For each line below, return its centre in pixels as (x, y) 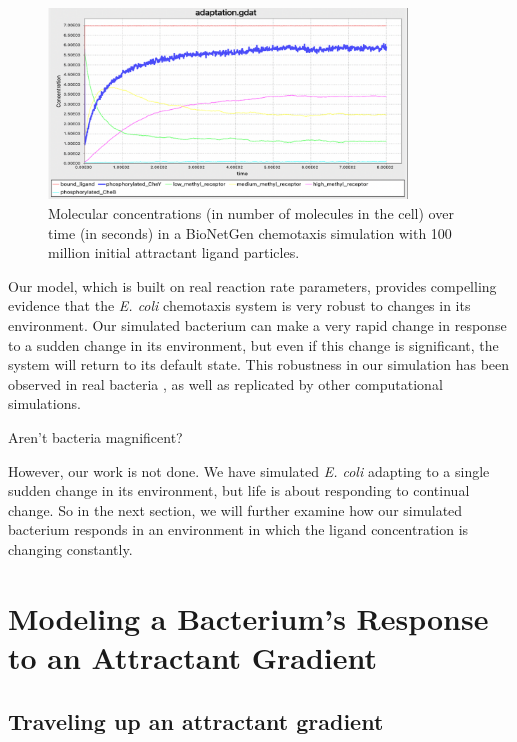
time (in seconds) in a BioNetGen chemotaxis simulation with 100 (250, 232)
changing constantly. (70, 548)
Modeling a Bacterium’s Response (248, 617)
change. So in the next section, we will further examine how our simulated (235, 509)
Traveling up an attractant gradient (196, 720)
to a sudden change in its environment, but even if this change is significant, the (253, 344)
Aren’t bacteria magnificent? (95, 436)
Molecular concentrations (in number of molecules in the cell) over (251, 213)
